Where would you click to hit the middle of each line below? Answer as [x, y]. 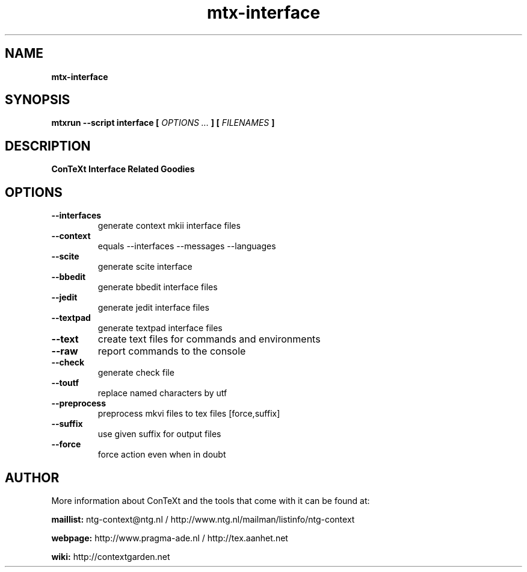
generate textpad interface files [160, 328]
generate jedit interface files [153, 308]
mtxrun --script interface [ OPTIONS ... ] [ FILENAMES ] [163, 123]
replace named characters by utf [162, 393]
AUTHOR [32, 477]
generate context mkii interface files [169, 226]
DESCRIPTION [48, 146]
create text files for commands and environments [209, 339]
